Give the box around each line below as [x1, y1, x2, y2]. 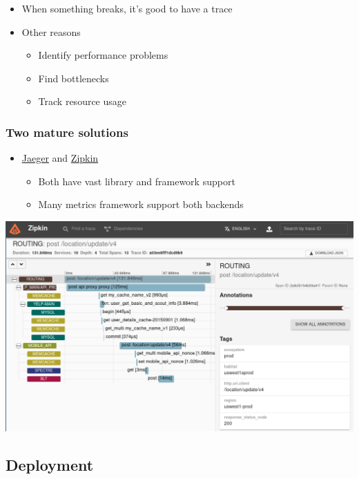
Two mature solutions [6, 123, 128, 140]
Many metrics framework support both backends [38, 197, 244, 212]
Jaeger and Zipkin [21, 151, 99, 165]
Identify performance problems [38, 48, 168, 62]
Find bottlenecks [38, 71, 109, 85]
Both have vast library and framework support [38, 173, 235, 188]
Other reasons [21, 24, 81, 39]
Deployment [6, 453, 94, 475]
